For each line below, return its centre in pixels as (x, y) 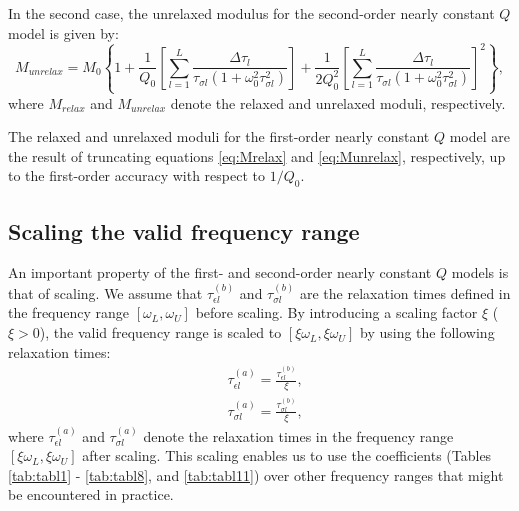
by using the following (427, 332)
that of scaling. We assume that (105, 292)
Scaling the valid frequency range (184, 230)
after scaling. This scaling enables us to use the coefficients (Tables (287, 455)
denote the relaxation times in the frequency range (298, 435)
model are (479, 136)
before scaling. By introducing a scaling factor (336, 312)
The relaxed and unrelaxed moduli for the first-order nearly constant (219, 136)
